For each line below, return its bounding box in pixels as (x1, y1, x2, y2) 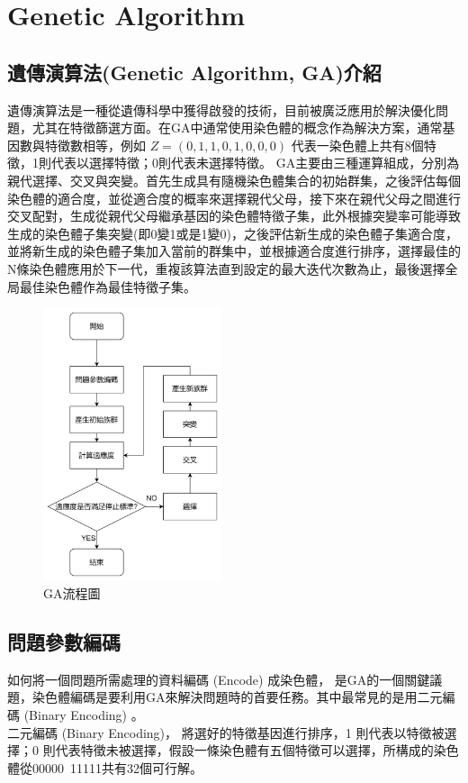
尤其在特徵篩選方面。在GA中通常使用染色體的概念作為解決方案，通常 (31, 118, 443, 137)
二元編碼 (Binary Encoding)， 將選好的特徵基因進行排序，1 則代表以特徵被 (7, 723, 445, 742)
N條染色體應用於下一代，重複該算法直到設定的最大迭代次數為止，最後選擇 (7, 259, 445, 278)
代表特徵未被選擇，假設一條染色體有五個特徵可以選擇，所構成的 (55, 741, 434, 760)
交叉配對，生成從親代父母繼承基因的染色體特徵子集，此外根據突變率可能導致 (7, 206, 461, 225)
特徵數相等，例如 (44, 135, 146, 154)
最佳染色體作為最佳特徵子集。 (19, 277, 196, 296)
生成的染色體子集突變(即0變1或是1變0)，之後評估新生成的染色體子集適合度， (7, 223, 458, 242)
